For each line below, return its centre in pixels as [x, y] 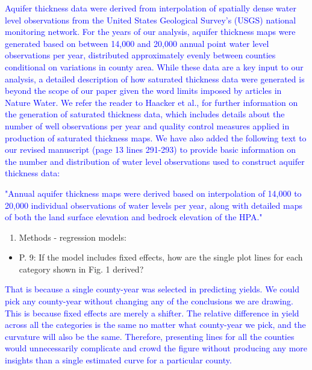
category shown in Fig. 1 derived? [81, 269]
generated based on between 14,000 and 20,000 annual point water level [137, 43]
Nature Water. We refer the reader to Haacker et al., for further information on [151, 102]
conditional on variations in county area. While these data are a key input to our [154, 66]
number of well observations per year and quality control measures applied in [147, 125]
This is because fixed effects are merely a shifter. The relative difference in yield [152, 313]
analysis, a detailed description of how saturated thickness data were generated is [155, 79]
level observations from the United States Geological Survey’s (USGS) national [151, 20]
